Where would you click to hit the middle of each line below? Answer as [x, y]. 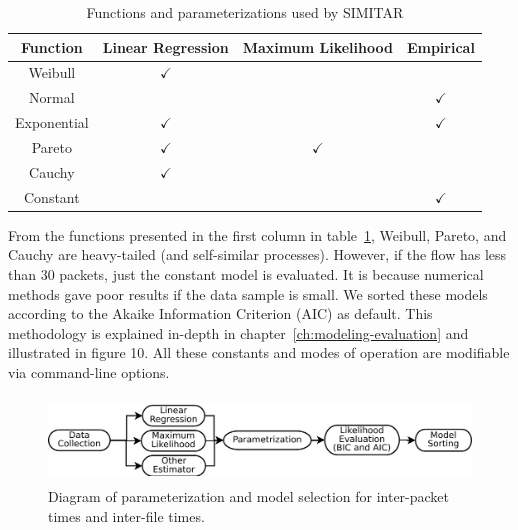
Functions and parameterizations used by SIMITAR [245, 12]
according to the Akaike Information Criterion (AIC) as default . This [220, 313]
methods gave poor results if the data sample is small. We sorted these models [248, 293]
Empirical [440, 46]
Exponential [52, 122]
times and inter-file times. [126, 516]
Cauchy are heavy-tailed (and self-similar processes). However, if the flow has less [257, 254]
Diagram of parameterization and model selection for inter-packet [249, 496]
